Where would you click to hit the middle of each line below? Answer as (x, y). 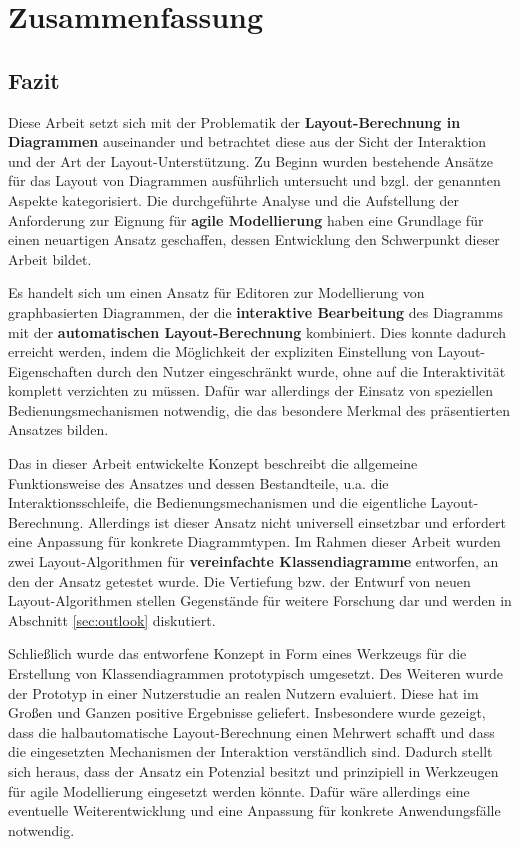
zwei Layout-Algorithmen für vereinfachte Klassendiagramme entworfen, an (253, 561)
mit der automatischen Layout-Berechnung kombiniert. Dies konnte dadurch (257, 331)
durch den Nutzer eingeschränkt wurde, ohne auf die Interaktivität (301, 370)
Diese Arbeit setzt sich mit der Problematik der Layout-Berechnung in (234, 121)
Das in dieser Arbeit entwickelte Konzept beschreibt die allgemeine (213, 463)
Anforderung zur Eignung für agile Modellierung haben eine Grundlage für (246, 219)
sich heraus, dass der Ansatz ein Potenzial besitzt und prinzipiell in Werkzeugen (253, 770)
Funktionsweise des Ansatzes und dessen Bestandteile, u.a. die (198, 482)
